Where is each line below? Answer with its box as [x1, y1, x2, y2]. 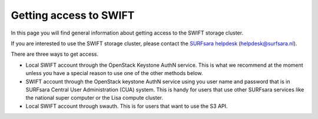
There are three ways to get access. [11, 50, 98, 58]
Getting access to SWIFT [11, 9, 135, 22]
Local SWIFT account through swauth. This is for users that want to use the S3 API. [25, 103, 228, 110]
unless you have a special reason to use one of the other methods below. [25, 70, 203, 77]
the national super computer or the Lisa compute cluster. [25, 94, 164, 101]
